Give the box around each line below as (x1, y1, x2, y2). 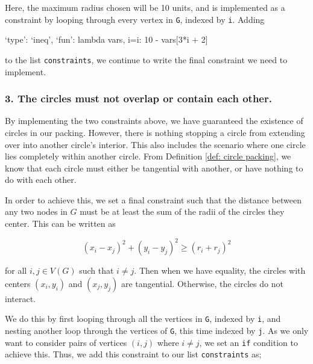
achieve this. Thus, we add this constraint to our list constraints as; (5, 348, 262, 360)
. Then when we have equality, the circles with (134, 264, 306, 277)
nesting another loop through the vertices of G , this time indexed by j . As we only (5, 324, 309, 336)
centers (5, 277, 31, 289)
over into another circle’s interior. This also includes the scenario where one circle (5, 138, 306, 150)
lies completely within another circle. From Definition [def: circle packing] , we (5, 150, 291, 162)
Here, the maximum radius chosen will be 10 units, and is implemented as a (5, 1, 285, 13)
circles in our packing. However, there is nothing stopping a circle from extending (5, 126, 305, 138)
